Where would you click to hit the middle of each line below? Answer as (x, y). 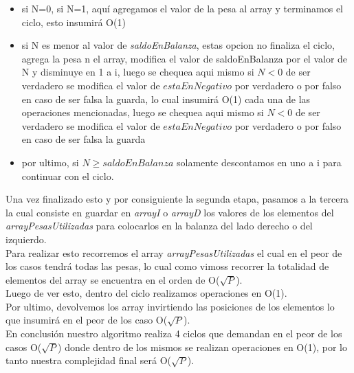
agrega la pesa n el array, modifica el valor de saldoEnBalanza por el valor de (185, 58)
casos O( (24, 347)
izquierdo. (26, 239)
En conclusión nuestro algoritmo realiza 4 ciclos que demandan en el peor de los (174, 334)
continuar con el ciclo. (68, 176)
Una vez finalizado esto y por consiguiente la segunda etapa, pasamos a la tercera (177, 199)
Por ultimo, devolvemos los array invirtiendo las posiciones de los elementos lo (170, 306)
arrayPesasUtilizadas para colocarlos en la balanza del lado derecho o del (159, 226)
